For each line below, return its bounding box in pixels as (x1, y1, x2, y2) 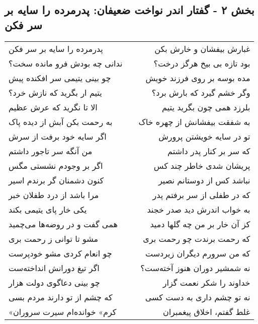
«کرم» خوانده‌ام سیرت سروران (9, 305, 117, 317)
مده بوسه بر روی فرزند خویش (145, 72, 250, 84)
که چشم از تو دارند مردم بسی (9, 291, 113, 303)
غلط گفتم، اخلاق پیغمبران (162, 305, 250, 317)
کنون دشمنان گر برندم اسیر (9, 174, 104, 186)
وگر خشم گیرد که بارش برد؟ (151, 86, 250, 98)
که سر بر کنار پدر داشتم (167, 145, 250, 157)
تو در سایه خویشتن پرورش (158, 130, 250, 142)
